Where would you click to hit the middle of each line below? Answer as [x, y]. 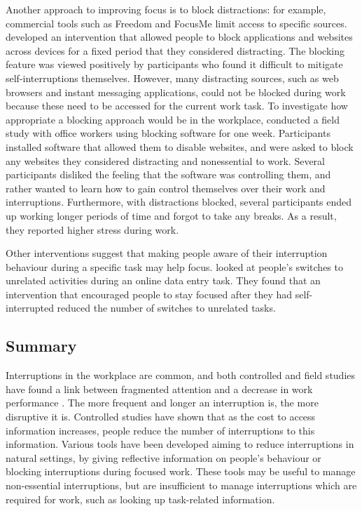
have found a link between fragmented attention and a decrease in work [159, 389]
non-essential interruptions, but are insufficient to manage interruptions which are [181, 485]
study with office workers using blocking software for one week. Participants [168, 133]
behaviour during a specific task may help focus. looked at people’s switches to [174, 266]
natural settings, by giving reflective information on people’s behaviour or [163, 457]
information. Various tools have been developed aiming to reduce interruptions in [180, 444]
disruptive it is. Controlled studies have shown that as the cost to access [161, 417]
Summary [41, 346]
